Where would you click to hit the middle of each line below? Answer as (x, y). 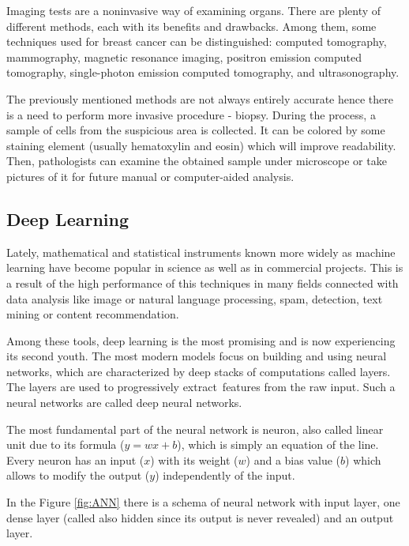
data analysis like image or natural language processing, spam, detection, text (195, 298)
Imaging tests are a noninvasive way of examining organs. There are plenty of (194, 10)
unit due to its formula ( (66, 444)
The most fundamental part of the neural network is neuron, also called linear (195, 429)
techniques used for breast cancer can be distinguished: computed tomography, (197, 41)
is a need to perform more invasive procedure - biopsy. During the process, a (191, 114)
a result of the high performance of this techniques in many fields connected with (203, 282)
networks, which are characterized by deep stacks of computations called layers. (199, 371)
